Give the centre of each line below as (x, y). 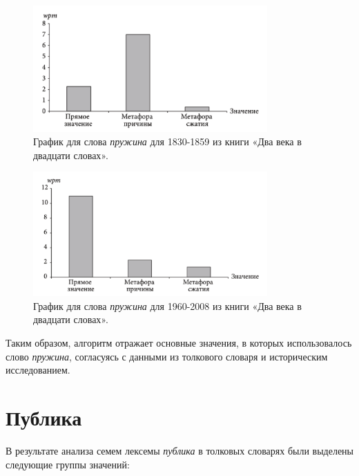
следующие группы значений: (68, 464)
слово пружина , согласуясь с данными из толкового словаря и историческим (167, 356)
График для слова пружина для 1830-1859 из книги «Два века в (167, 141)
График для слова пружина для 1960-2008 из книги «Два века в (167, 305)
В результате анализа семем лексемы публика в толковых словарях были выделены (180, 450)
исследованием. (38, 370)
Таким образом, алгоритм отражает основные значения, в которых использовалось (179, 342)
